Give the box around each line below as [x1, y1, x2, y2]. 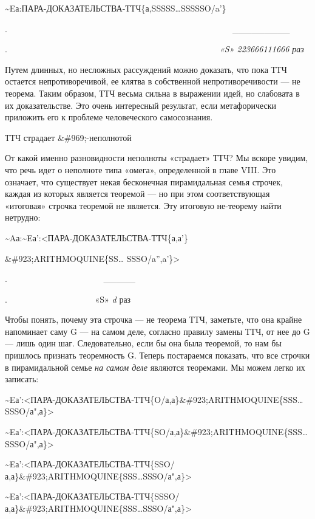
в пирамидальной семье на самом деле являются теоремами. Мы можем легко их [5, 360, 305, 373]
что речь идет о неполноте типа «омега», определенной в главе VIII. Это [5, 163, 276, 176]
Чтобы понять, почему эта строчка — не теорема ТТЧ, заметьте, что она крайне [5, 313, 302, 326]
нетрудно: [5, 211, 41, 224]
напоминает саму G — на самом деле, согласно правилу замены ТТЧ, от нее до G [5, 325, 310, 337]
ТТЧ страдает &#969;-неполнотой [5, 131, 132, 143]
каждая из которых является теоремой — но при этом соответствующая [5, 187, 270, 200]
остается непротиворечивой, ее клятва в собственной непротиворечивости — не [5, 75, 300, 88]
